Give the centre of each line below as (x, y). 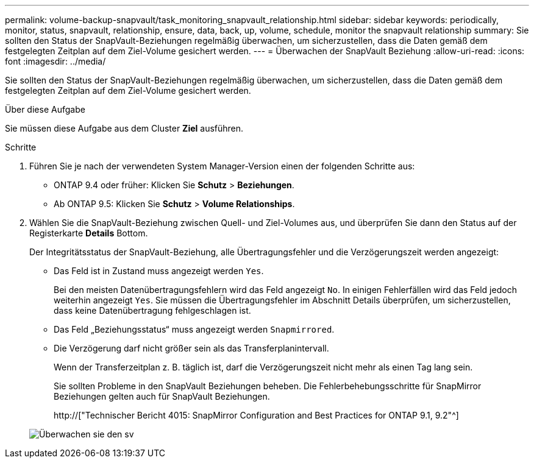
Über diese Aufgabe (45, 109)
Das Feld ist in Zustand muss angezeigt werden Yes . (159, 271)
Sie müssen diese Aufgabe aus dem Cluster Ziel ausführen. (124, 128)
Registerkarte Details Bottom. (89, 233)
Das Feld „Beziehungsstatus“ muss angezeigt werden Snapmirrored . (194, 329)
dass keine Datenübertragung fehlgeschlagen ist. (152, 310)
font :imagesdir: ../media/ (55, 61)
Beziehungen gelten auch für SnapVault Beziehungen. (162, 396)
